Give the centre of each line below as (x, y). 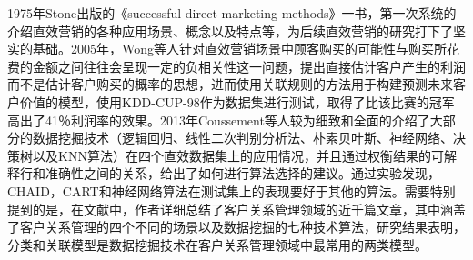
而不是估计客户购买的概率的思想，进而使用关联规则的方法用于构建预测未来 (230, 84)
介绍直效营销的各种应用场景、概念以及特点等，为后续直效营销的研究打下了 (230, 30)
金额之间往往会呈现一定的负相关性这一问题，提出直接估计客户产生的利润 (249, 66)
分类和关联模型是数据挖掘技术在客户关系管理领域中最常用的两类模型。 (217, 244)
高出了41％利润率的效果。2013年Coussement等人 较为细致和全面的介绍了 (219, 120)
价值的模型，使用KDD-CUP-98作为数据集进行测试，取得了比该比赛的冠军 (237, 101)
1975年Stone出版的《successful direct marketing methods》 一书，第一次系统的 (232, 13)
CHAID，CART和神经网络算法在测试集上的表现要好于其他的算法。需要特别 (231, 190)
